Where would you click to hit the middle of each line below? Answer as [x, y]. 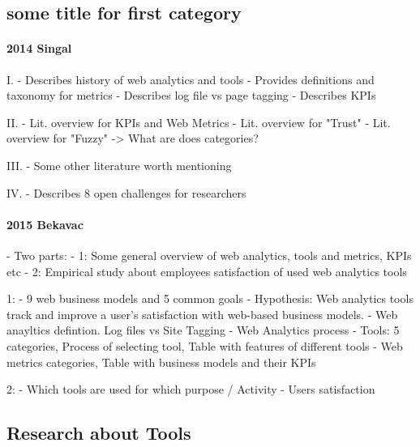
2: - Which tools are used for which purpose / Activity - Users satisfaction [191, 389]
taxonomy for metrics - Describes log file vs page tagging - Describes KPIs [191, 95]
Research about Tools [99, 433]
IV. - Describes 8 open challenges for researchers [126, 192]
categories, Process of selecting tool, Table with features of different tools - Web [205, 345]
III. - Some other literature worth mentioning [119, 165]
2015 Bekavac [45, 224]
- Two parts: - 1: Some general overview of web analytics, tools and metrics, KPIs [209, 255]
